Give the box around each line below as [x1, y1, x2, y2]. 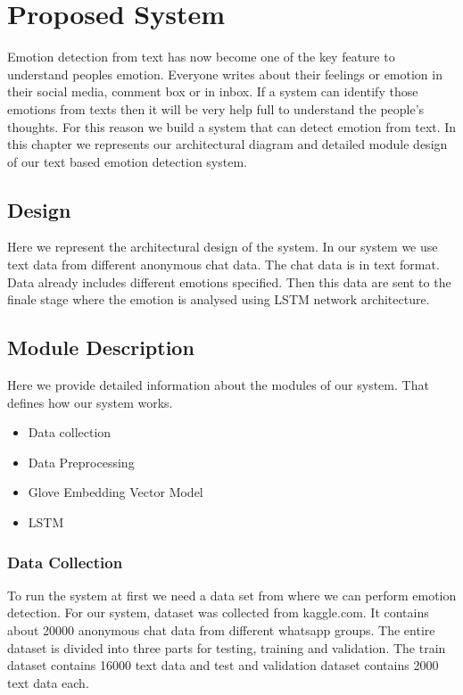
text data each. [7, 673, 89, 691]
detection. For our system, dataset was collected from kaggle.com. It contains [7, 603, 429, 622]
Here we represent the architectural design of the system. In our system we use [7, 237, 438, 256]
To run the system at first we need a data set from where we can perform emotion [7, 585, 457, 604]
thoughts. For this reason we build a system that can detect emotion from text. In [7, 117, 457, 136]
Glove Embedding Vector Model [28, 483, 203, 501]
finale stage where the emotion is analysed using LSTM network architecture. [7, 290, 430, 309]
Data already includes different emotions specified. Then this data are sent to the [7, 272, 451, 291]
